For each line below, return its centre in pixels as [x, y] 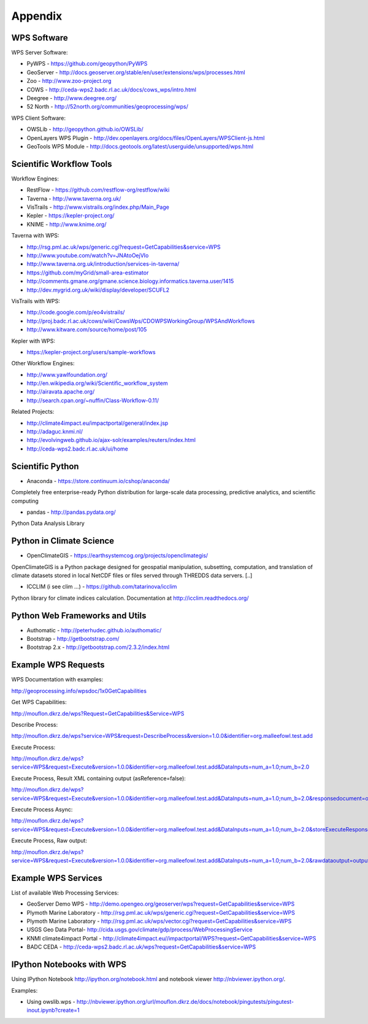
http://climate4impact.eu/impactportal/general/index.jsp [98, 423]
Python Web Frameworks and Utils [79, 615]
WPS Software [40, 38]
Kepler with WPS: [33, 341]
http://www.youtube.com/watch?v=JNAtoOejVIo [88, 255]
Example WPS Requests [58, 665]
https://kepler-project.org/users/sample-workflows [91, 352]
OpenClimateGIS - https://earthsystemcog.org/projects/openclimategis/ [117, 556]
